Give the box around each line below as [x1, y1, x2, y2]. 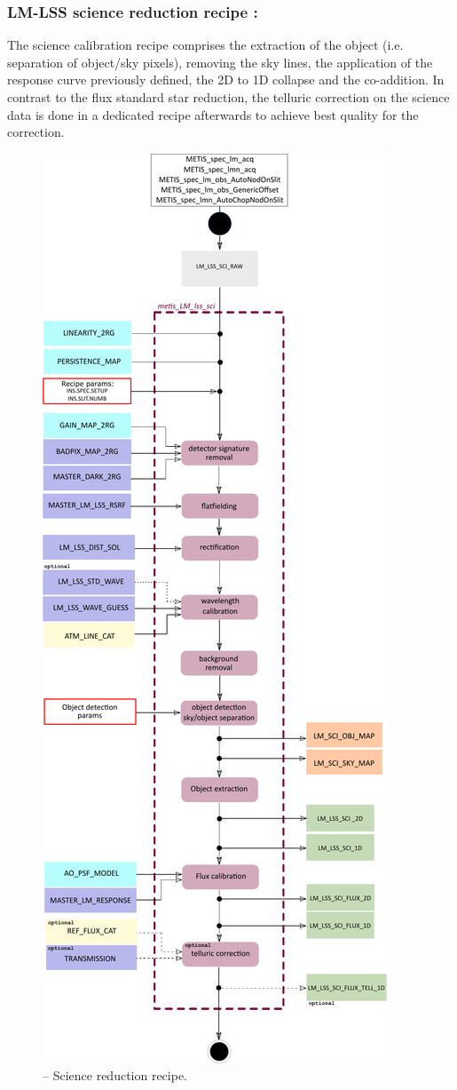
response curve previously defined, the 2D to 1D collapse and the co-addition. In [7, 70, 445, 89]
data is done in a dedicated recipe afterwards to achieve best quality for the [7, 105, 419, 123]
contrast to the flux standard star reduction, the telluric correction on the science [7, 88, 450, 106]
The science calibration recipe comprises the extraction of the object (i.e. [7, 36, 404, 54]
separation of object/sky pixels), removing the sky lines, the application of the [7, 52, 433, 71]
